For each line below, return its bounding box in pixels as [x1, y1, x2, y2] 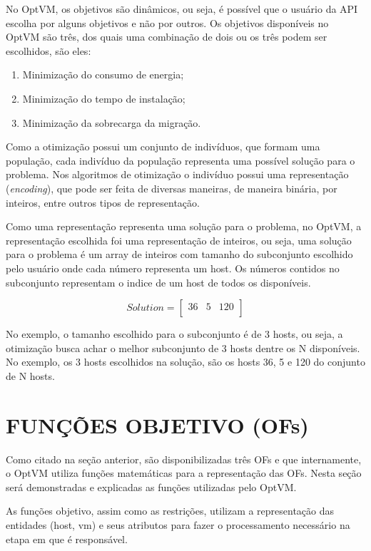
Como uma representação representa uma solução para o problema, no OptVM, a [6, 219, 362, 234]
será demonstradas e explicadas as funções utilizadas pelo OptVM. [6, 479, 297, 494]
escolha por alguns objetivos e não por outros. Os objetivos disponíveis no [6, 15, 329, 30]
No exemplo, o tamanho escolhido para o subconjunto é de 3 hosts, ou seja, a [6, 326, 343, 341]
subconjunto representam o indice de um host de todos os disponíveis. [6, 274, 311, 289]
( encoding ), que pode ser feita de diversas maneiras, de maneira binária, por [6, 180, 337, 195]
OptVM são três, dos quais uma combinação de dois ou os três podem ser [6, 29, 327, 44]
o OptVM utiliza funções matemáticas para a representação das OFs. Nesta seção [6, 465, 362, 480]
